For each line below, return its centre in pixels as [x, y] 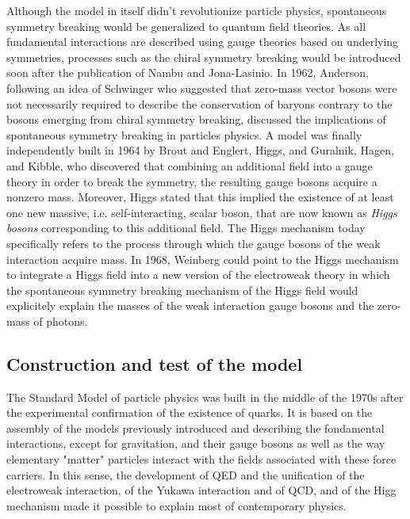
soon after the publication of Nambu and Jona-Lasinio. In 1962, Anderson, [188, 73]
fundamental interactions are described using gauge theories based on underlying [203, 42]
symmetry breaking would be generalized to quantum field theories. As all [186, 26]
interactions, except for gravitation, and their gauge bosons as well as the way [196, 443]
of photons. [61, 321]
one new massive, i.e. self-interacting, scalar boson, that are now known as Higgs [202, 212]
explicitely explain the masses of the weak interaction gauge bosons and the [190, 305]
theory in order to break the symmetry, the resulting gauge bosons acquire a [192, 181]
